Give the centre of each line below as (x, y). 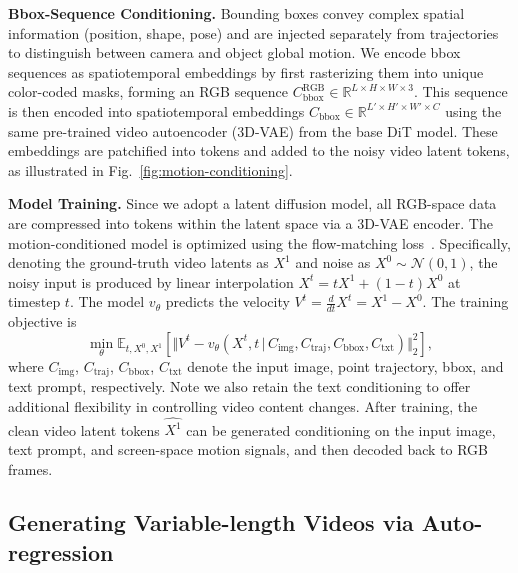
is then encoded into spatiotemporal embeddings (156, 110)
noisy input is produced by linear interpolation (151, 281)
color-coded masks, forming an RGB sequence (148, 91)
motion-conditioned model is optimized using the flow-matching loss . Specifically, (259, 242)
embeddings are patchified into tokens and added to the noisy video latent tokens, (259, 150)
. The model (107, 301)
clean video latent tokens (84, 429)
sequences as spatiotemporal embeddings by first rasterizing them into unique (246, 71)
